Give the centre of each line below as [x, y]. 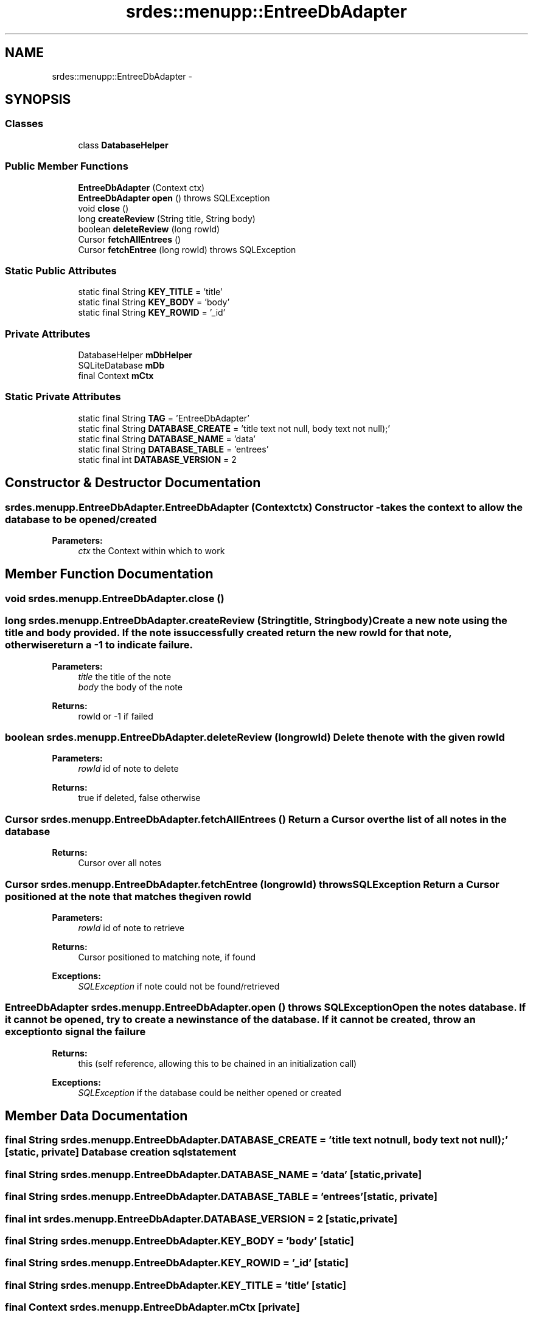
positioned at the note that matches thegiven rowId [128, 896]
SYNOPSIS [38, 100]
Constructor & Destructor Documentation [133, 483]
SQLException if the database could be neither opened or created [210, 1092]
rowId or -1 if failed [116, 716]
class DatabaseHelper [123, 145]
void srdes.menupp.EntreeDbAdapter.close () [115, 598]
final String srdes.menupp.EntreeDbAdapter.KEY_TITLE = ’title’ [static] [176, 1285]
